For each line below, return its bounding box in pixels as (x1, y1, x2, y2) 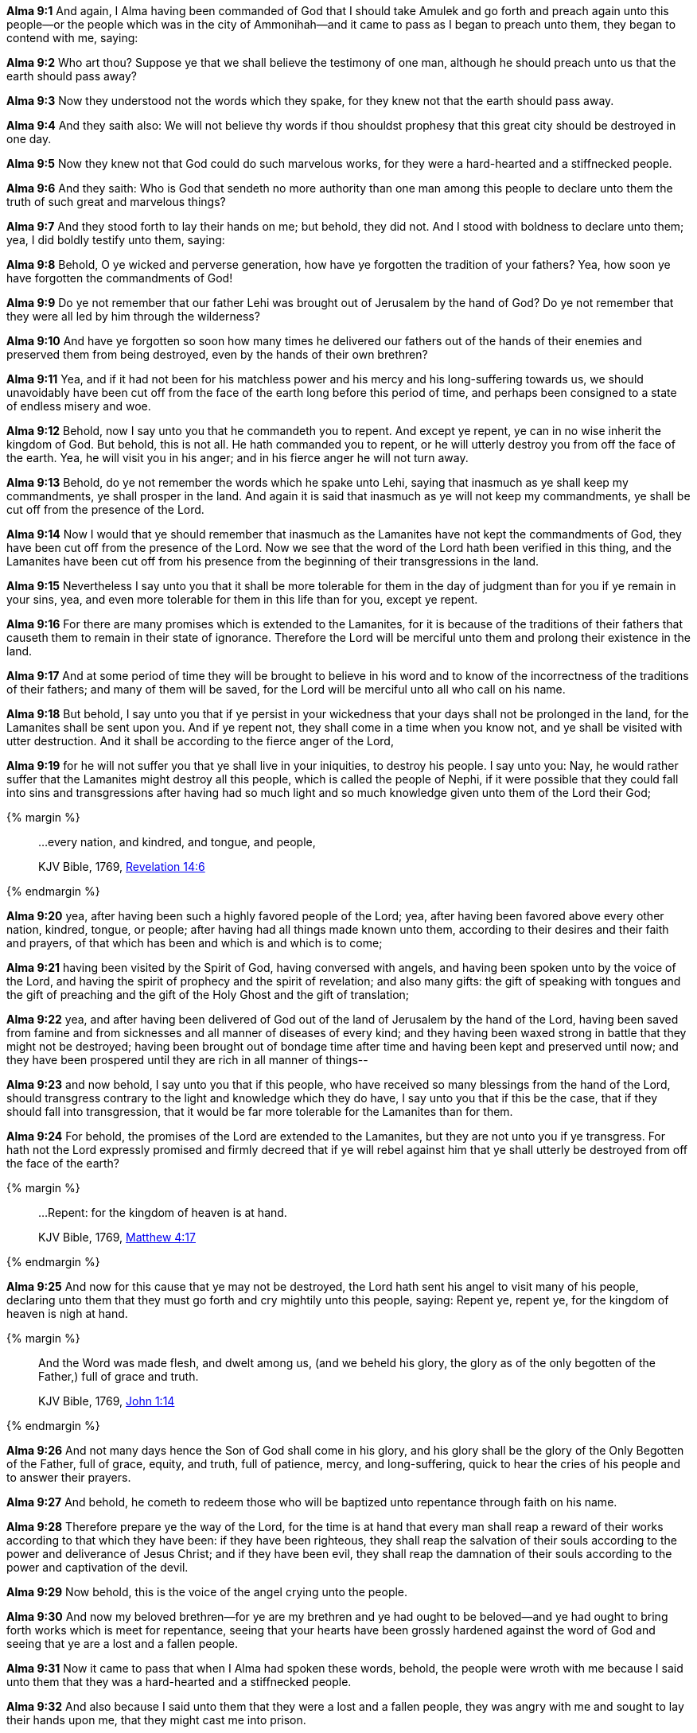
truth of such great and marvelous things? (6, 195, 226, 208)
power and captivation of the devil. (6, 1560, 189, 1574)
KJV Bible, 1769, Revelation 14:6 (38, 860, 205, 873)
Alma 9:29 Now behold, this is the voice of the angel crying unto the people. (6, 1585, 408, 1599)
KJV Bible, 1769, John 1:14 (38, 1394, 175, 1408)
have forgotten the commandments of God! (6, 271, 233, 285)
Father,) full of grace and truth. (38, 1370, 199, 1383)
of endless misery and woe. (6, 399, 151, 413)
